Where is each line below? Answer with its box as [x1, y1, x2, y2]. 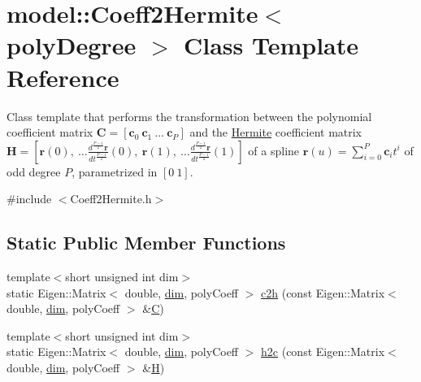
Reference [7, 60, 119, 93]
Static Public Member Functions [7, 230, 286, 255]
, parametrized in [72, 163, 158, 180]
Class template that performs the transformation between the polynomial [7, 107, 372, 124]
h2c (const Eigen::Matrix [261, 343, 385, 360]
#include [7, 190, 52, 207]
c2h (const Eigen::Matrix [261, 284, 385, 301]
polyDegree [7, 28, 137, 62]
